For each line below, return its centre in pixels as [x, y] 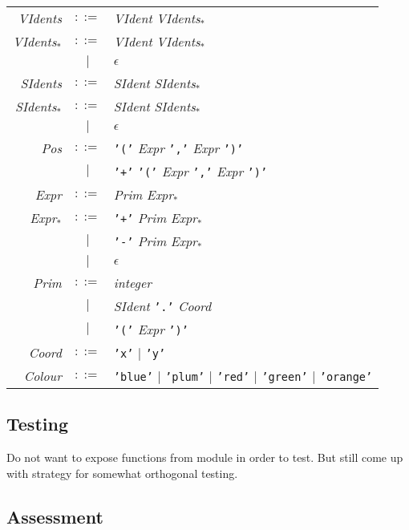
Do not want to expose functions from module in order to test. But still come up [205, 457]
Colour [43, 376]
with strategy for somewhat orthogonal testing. [122, 473]
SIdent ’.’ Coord [162, 306]
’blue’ [133, 377]
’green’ [285, 377]
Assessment [55, 516]
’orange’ [346, 377]
